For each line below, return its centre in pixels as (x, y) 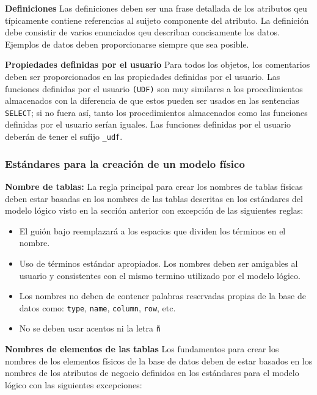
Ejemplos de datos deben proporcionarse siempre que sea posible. (127, 44)
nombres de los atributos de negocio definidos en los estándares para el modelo (152, 373)
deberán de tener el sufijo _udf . (64, 136)
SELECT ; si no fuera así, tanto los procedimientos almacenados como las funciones (156, 112)
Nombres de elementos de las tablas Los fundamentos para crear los (142, 349)
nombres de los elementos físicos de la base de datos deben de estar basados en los (159, 361)
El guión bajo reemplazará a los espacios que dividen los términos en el (152, 230)
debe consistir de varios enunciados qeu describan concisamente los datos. (142, 32)
